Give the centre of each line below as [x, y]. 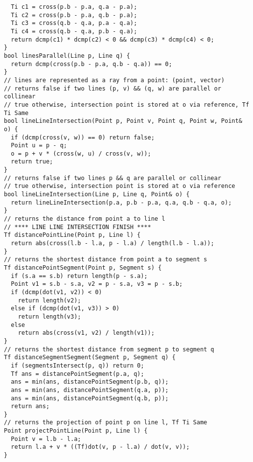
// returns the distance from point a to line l [85, 219]
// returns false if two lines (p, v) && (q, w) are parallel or [113, 88]
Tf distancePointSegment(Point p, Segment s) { [83, 268]
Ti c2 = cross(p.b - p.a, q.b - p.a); [74, 15]
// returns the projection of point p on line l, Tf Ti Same [106, 423]
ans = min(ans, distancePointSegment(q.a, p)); [90, 390]
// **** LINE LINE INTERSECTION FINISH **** [78, 227]
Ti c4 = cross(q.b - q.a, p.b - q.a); [74, 31]
